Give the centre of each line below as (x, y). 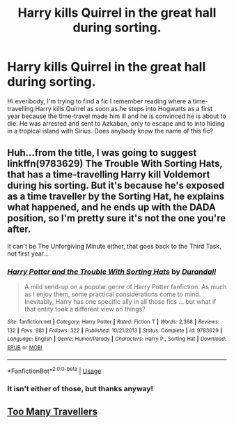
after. (19, 229)
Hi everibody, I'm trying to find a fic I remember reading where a (99, 101)
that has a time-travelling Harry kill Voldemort (109, 175)
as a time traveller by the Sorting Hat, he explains (116, 197)
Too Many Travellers (53, 411)
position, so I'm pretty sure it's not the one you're (117, 218)
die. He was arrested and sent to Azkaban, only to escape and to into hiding (116, 123)
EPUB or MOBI (25, 348)
